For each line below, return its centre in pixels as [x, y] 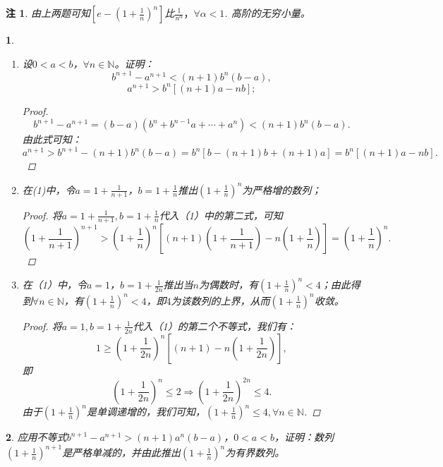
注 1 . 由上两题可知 [48, 13]
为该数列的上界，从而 [220, 300]
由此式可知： [52, 139]
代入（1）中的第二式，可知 [221, 215]
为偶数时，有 [229, 285]
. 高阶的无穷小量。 [267, 13]
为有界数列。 [255, 453]
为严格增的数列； [282, 189]
